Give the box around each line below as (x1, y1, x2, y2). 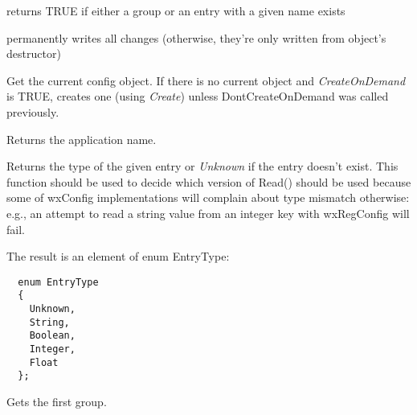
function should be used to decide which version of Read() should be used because (6, 173, 411, 190)
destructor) (6, 45, 61, 62)
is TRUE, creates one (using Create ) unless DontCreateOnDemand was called (6, 88, 389, 105)
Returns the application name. (6, 130, 157, 147)
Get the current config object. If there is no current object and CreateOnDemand (6, 72, 406, 88)
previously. (6, 103, 59, 120)
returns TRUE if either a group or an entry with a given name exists (6, 2, 345, 18)
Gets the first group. (6, 392, 107, 409)
